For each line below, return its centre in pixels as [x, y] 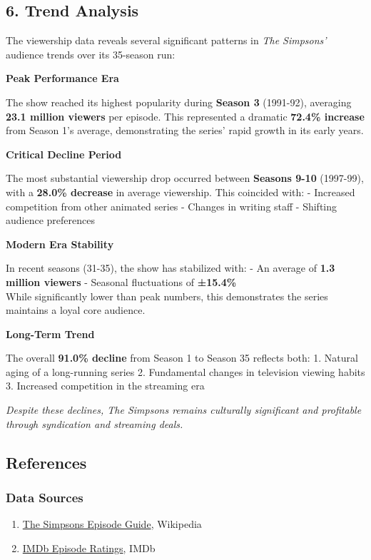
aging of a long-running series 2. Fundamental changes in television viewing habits [185, 371]
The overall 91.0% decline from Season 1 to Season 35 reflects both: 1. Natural [182, 358]
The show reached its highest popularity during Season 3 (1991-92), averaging [179, 102]
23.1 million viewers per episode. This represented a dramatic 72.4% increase [185, 116]
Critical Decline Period [64, 154]
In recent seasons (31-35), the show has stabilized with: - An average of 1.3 [171, 268]
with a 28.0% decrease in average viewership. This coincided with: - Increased [181, 192]
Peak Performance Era [62, 78]
